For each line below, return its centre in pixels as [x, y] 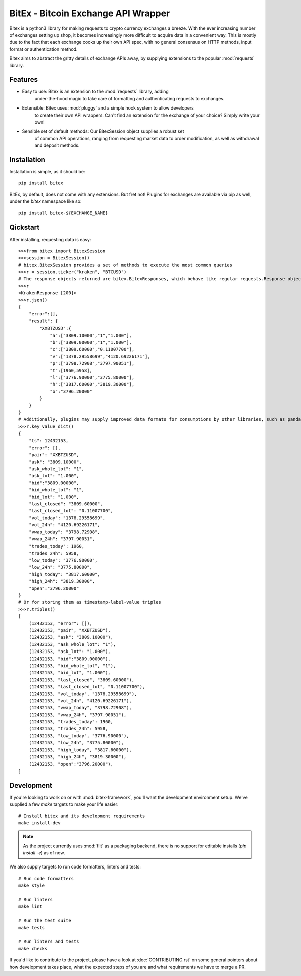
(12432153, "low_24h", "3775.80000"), [76, 743]
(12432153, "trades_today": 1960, [71, 722]
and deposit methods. [57, 145]
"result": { [43, 321]
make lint [30, 906]
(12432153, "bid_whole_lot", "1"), [72, 665]
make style [32, 886]
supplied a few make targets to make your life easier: [64, 804]
